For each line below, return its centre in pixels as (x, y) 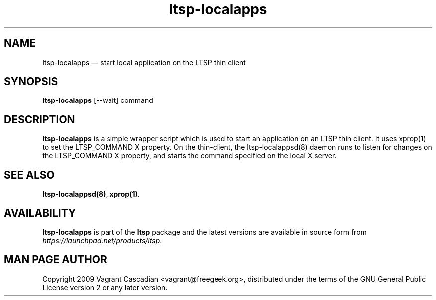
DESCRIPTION (40, 119)
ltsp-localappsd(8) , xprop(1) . (91, 194)
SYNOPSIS (31, 82)
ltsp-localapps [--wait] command (98, 100)
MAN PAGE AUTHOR (55, 260)
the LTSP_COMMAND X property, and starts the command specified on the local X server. (190, 156)
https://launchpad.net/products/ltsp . (102, 240)
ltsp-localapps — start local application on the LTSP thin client (144, 62)
